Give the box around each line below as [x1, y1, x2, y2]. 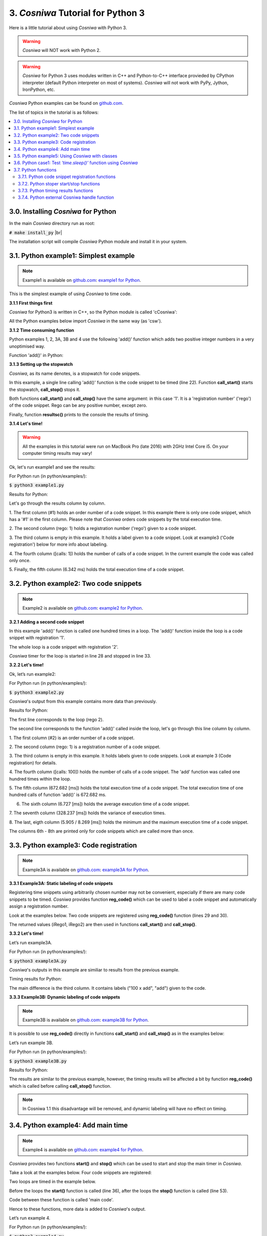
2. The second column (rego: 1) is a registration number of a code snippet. [9, 744, 161, 750]
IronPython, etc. [22, 87, 55, 92]
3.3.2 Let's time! [9, 930, 44, 936]
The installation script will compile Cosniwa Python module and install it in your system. [9, 239, 187, 245]
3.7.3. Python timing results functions [18, 187, 93, 193]
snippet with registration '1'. [9, 635, 65, 641]
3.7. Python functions [13, 167, 57, 173]
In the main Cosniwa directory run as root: [9, 221, 95, 226]
